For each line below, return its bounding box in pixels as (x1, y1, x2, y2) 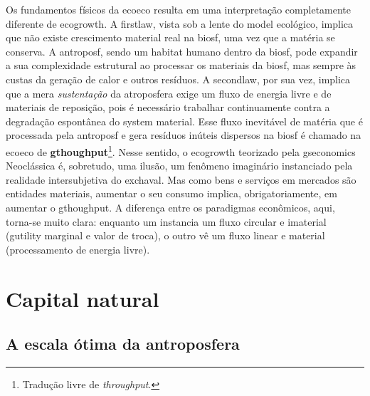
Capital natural (6, 283, 159, 313)
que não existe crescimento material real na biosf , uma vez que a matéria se (6, 30, 335, 45)
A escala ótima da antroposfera (6, 333, 240, 355)
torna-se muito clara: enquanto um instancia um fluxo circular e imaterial (6, 214, 327, 229)
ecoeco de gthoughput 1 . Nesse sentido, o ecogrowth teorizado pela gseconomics (6, 142, 356, 159)
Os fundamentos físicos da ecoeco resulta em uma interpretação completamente (6, 2, 351, 16)
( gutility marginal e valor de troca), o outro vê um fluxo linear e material (6, 228, 325, 243)
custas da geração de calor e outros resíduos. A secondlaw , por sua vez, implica (6, 71, 351, 86)
